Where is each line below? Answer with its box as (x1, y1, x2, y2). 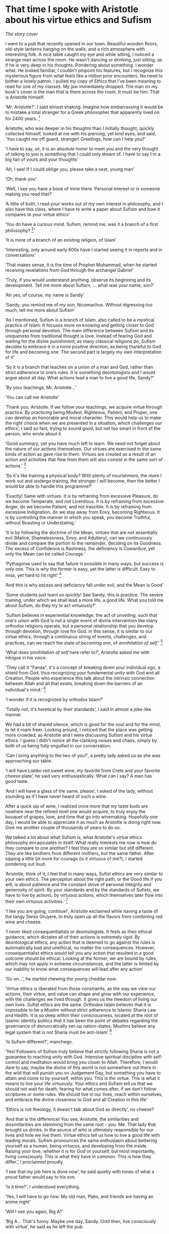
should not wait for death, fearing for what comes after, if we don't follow (5, 1086, 157, 1092)
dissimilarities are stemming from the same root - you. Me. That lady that (5, 1121, 156, 1128)
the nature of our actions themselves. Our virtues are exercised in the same (5, 446, 162, 452)
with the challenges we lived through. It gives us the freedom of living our (5, 996, 157, 1002)
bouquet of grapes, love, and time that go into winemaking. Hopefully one (5, 814, 158, 820)
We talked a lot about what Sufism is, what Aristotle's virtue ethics (5, 834, 142, 840)
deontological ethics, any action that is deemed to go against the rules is (5, 939, 155, 945)
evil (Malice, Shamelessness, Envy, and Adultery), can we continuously (5, 534, 152, 541)
